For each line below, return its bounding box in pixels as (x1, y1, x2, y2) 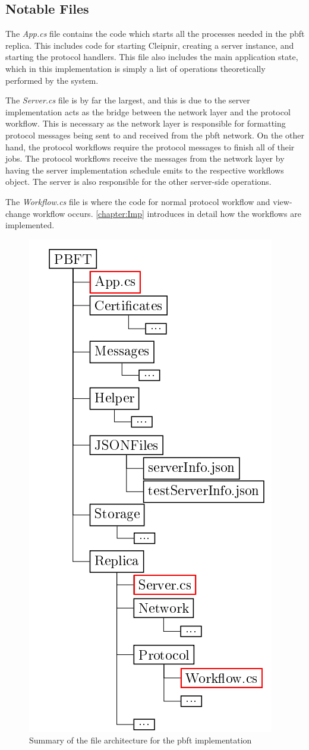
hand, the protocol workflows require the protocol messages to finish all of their (5, 140, 295, 153)
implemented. (5, 219, 55, 231)
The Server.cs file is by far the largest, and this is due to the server (5, 94, 250, 106)
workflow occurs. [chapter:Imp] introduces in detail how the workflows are (33, 207, 301, 219)
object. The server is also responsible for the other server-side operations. (5, 175, 272, 188)
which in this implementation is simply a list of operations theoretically (5, 62, 266, 74)
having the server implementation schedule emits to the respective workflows (5, 163, 284, 176)
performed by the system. (5, 74, 99, 86)
